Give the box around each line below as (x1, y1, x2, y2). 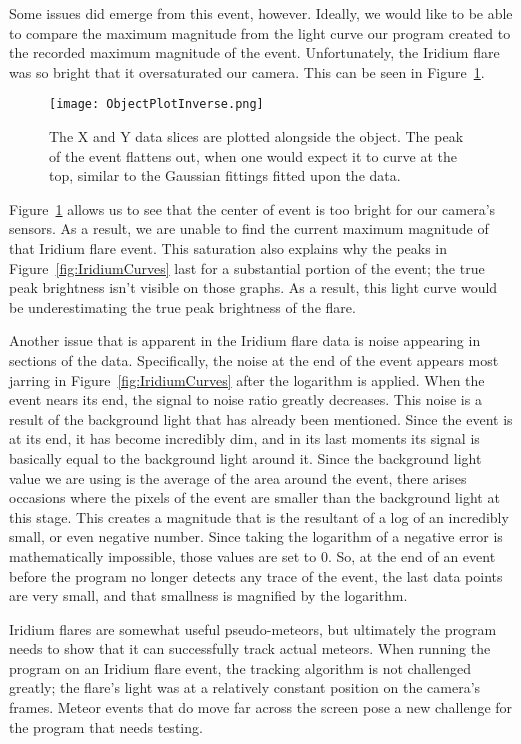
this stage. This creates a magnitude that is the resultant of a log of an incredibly (9, 506, 509, 527)
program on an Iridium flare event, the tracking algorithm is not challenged (9, 657, 471, 678)
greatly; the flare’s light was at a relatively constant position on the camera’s (9, 677, 481, 698)
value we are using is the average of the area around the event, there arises (9, 467, 467, 488)
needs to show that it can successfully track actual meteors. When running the (9, 638, 491, 659)
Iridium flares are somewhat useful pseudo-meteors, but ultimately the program (9, 618, 497, 639)
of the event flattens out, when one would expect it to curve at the (49, 145, 458, 166)
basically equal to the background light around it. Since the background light (9, 447, 482, 468)
